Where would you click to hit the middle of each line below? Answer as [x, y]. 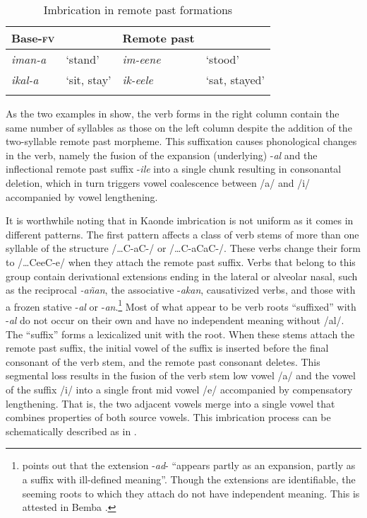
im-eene [142, 59]
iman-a [29, 59]
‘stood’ [222, 59]
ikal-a [25, 80]
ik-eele [138, 80]
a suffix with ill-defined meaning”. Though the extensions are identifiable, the [189, 479]
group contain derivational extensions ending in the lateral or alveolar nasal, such [182, 276]
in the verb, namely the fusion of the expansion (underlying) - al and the [162, 155]
